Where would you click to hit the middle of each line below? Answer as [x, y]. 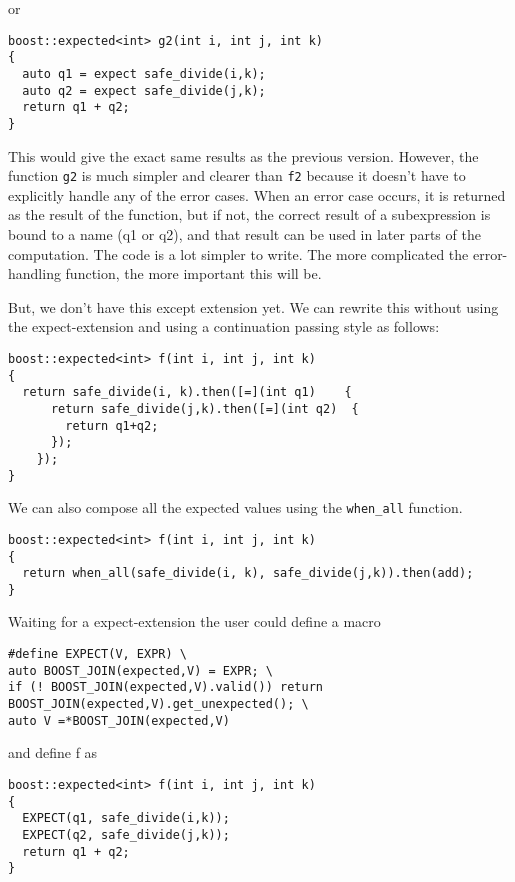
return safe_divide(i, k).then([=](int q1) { [187, 392]
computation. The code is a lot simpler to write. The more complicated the [238, 253]
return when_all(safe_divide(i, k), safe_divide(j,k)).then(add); [248, 573]
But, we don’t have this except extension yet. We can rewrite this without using [253, 306]
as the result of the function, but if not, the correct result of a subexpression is [249, 214]
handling [34, 273]
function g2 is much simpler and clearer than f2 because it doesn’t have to [237, 175]
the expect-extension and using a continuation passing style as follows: [224, 326]
